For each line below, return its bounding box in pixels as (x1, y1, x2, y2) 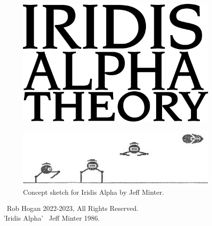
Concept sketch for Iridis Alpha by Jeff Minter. (23, 186, 164, 197)
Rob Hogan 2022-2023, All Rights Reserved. (6, 203, 139, 213)
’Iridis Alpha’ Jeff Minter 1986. (3, 213, 100, 223)
